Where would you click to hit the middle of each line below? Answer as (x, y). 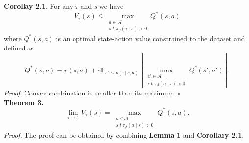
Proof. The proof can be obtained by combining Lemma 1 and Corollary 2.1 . (124, 134)
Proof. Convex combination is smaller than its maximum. (90, 93)
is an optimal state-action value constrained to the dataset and (150, 38)
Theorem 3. (24, 102)
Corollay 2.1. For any (39, 6)
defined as (19, 48)
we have (112, 6)
